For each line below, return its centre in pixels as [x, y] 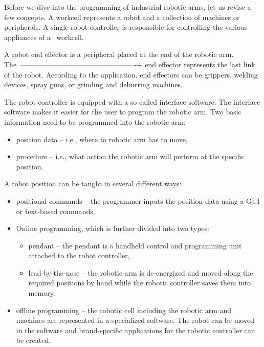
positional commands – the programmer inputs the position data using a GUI [138, 200]
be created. [34, 340]
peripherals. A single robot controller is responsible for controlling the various [126, 27]
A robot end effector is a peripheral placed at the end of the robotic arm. [119, 54]
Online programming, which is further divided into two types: [113, 228]
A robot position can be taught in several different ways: [93, 184]
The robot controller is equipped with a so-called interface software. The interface [132, 101]
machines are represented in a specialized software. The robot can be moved [135, 320]
